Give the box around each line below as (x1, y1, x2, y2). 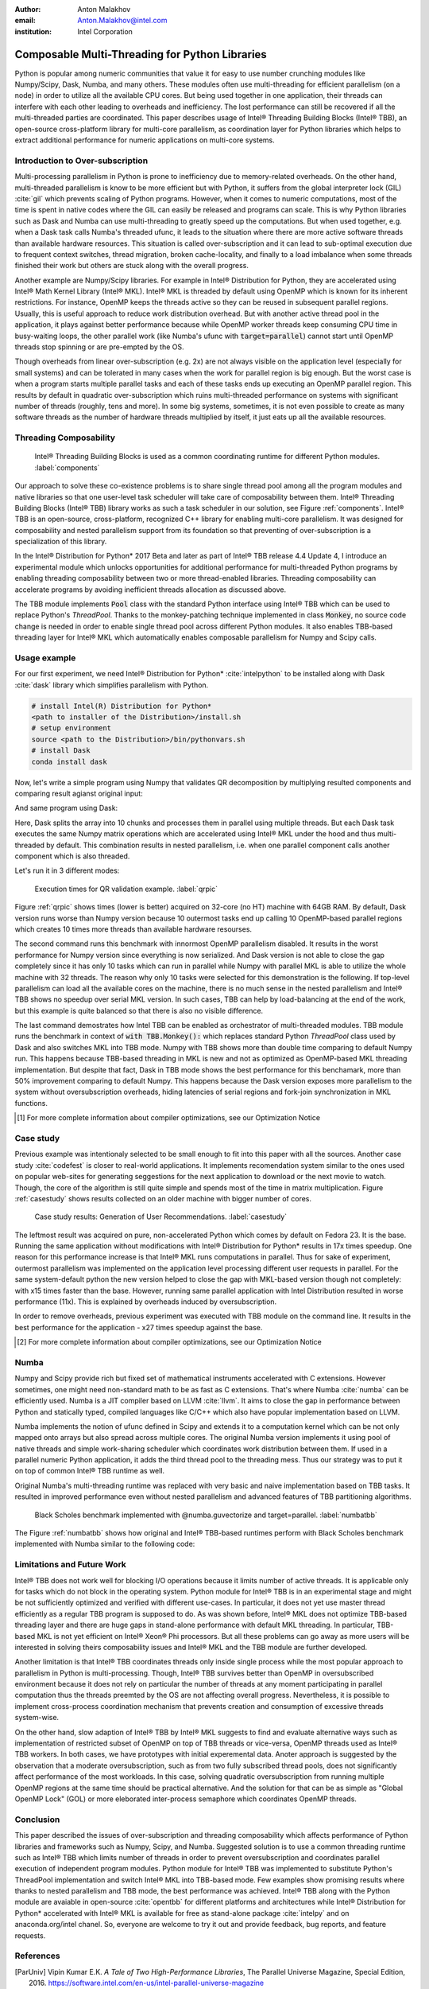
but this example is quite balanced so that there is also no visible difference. (14, 1006, 264, 1015)
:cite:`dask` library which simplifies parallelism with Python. (14, 680, 209, 690)
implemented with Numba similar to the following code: (14, 1539, 195, 1549)
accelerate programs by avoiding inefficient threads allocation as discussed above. (14, 585, 287, 594)
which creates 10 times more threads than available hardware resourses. (14, 924, 253, 934)
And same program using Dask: (14, 804, 118, 813)
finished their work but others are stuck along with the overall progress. (14, 261, 249, 271)
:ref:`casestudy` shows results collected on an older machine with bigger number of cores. (14, 1193, 312, 1203)
